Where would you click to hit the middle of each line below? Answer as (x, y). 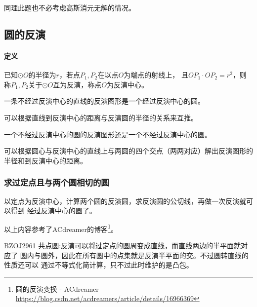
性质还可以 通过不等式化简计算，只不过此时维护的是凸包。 (99, 265)
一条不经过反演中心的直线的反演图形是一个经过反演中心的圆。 (104, 101)
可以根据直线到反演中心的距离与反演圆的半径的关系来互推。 (101, 117)
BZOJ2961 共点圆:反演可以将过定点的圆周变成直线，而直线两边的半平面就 (123, 245)
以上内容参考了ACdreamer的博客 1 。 (61, 228)
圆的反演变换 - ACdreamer (57, 288)
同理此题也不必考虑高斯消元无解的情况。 (70, 7)
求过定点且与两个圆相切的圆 (57, 182)
